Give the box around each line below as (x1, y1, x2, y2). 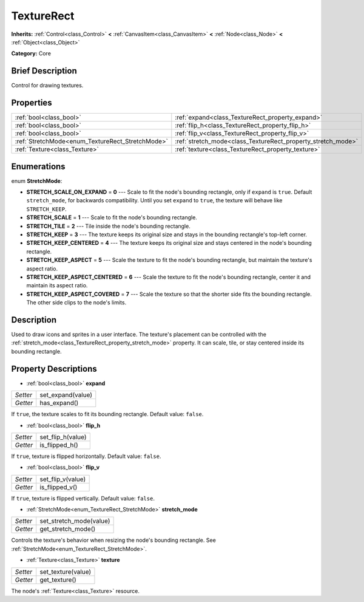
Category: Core (11, 50, 52, 57)
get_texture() (39, 575, 77, 584)
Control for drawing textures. (11, 82, 84, 89)
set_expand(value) (39, 391, 93, 399)
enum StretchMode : (11, 177, 62, 185)
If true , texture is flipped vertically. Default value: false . (11, 494, 155, 502)
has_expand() (39, 398, 79, 407)
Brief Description (11, 66, 77, 76)
